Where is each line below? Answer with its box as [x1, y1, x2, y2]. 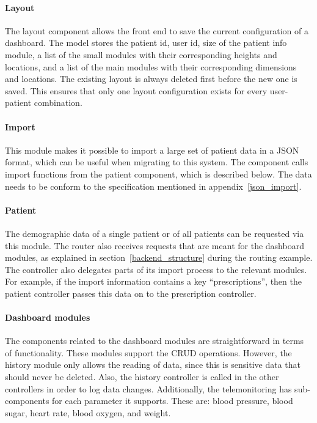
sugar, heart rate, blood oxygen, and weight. [5, 406, 171, 419]
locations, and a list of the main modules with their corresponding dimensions [5, 60, 297, 73]
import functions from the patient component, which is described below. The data [5, 167, 312, 180]
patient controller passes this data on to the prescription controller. [5, 286, 257, 299]
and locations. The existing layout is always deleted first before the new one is [5, 72, 297, 85]
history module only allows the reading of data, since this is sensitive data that [5, 358, 301, 371]
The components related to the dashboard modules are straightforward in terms [5, 334, 304, 347]
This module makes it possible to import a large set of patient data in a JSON [5, 143, 299, 156]
